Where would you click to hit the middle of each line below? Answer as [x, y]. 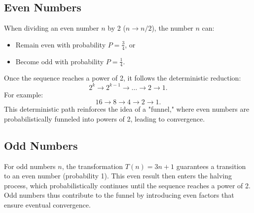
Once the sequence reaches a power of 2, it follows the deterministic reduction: [123, 78]
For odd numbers [30, 166]
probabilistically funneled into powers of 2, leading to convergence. [105, 118]
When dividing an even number [52, 28]
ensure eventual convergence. [47, 204]
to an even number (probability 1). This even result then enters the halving [118, 176]
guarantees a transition [211, 166]
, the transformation [92, 166]
